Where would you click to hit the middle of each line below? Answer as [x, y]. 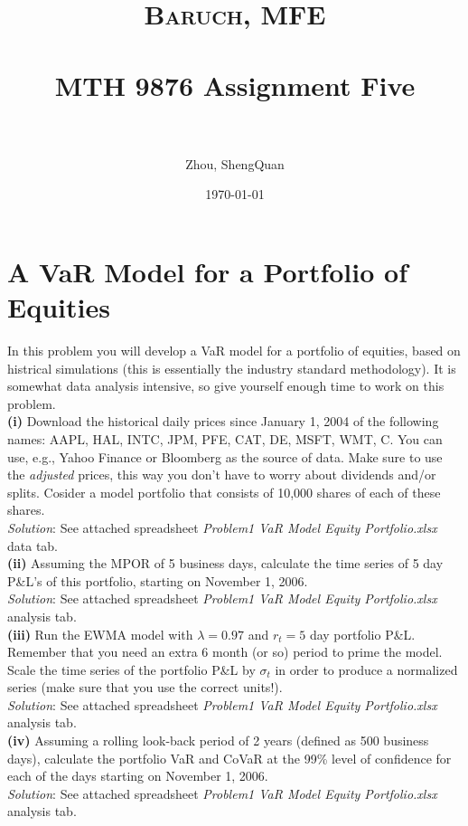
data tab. [33, 545]
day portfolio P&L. [362, 634]
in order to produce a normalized [366, 669]
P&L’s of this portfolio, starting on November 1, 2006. [158, 580]
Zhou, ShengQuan [235, 163]
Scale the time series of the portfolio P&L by [131, 669]
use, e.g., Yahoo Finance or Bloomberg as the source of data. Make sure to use [225, 456]
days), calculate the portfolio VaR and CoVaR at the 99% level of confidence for [229, 758]
